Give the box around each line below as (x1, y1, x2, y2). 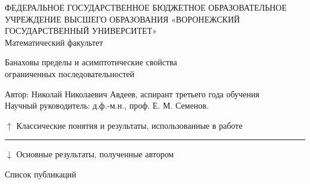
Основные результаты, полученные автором (16, 148, 174, 160)
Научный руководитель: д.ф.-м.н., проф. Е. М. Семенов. (5, 99, 209, 112)
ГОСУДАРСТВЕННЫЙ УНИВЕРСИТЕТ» (5, 24, 157, 37)
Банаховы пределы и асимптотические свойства (5, 56, 177, 68)
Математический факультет (5, 36, 103, 48)
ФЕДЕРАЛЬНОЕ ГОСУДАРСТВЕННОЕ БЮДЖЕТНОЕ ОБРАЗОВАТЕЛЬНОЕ (5, 1, 287, 13)
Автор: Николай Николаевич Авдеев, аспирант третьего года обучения (5, 87, 259, 100)
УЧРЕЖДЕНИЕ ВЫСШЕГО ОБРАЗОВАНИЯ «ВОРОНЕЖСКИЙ (5, 12, 240, 25)
